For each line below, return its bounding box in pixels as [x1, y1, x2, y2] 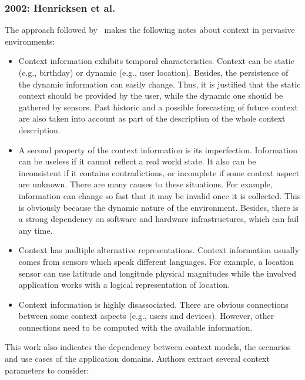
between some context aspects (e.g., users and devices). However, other [18, 310, 274, 322]
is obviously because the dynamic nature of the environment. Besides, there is [18, 201, 299, 213]
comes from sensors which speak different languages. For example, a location [18, 255, 294, 267]
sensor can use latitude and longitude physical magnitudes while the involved [18, 267, 296, 279]
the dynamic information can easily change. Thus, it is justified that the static [18, 78, 301, 90]
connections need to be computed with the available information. [18, 321, 253, 333]
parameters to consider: [5, 364, 89, 376]
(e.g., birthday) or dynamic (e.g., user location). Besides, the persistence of [18, 66, 289, 78]
